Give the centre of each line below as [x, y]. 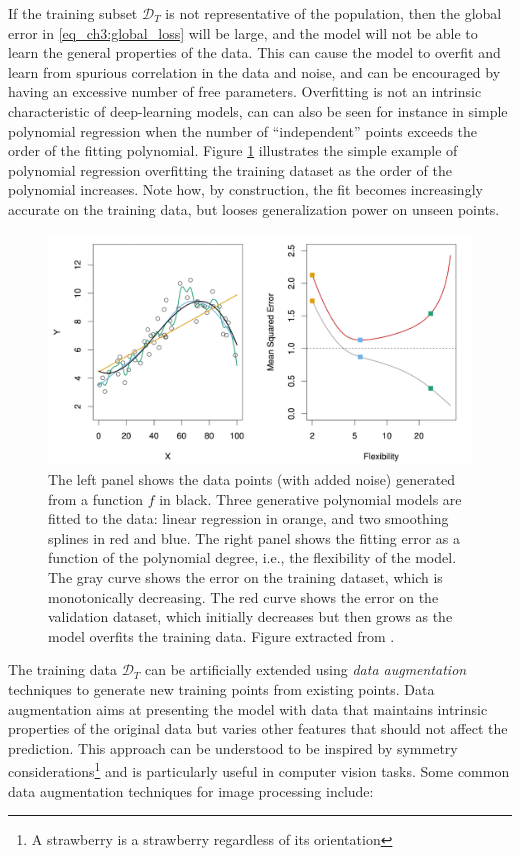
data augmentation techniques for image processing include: [191, 790]
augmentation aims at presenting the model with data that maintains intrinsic [248, 708]
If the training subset [73, 13]
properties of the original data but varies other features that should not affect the [258, 728]
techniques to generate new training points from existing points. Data [221, 688]
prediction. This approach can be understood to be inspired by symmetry [233, 747]
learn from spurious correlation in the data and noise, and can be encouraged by [254, 71]
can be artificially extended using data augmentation [306, 669]
